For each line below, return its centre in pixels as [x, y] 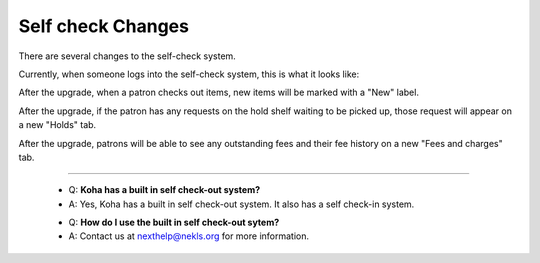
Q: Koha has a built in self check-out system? [164, 190]
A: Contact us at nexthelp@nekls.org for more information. [189, 236]
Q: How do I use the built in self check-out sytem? [174, 222]
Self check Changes [104, 26]
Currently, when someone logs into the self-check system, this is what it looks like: [189, 74]
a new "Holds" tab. [57, 125]
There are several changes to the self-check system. [127, 56]
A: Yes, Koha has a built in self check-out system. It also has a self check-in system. [241, 204]
